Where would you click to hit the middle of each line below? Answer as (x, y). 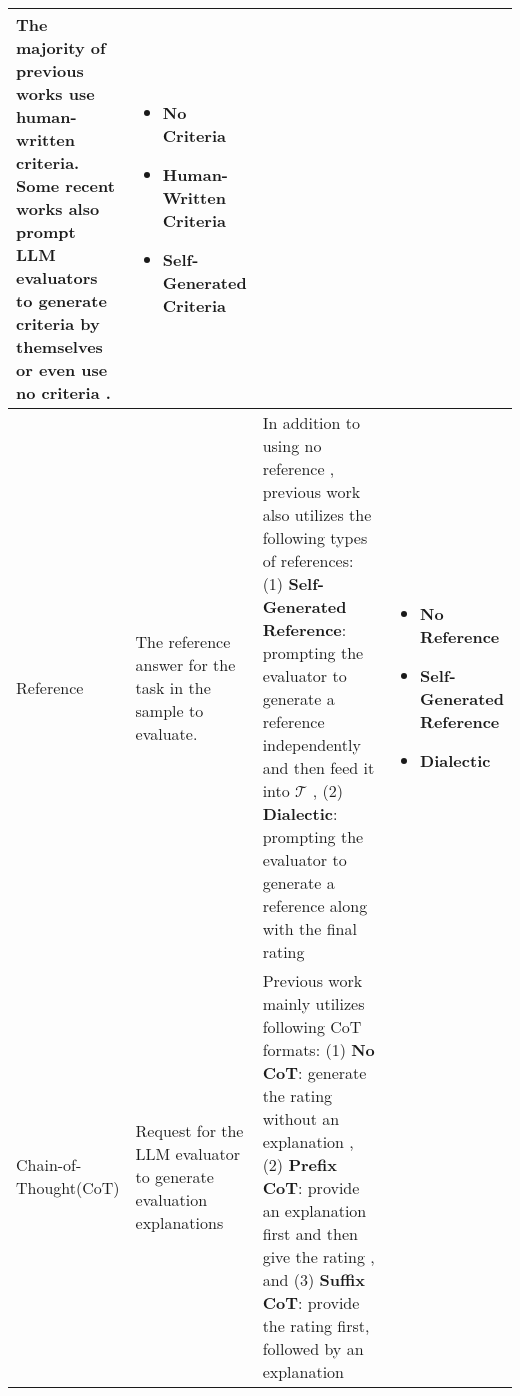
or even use (62, 369)
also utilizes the (317, 514)
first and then (310, 1233)
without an (301, 1118)
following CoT (312, 1026)
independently (311, 744)
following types (315, 537)
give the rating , (318, 1256)
